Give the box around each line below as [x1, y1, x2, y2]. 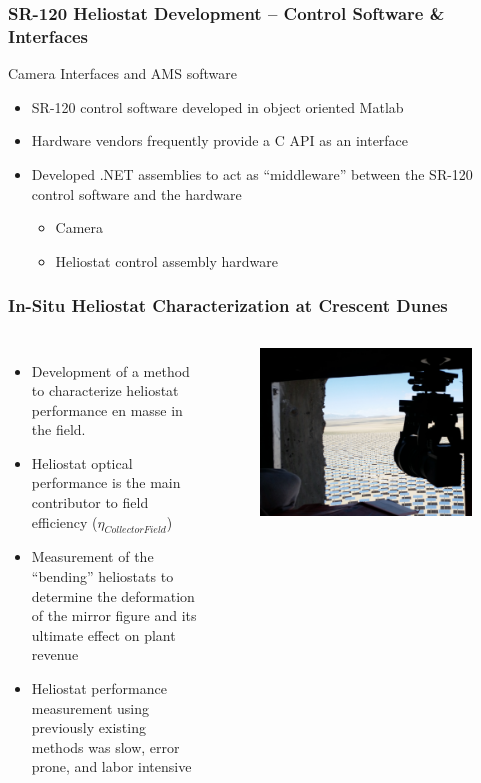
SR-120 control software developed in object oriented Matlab [31, 96, 404, 117]
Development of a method [31, 360, 190, 381]
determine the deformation [31, 585, 195, 606]
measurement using [31, 697, 150, 718]
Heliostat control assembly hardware [55, 250, 278, 271]
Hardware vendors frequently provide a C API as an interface [31, 130, 409, 151]
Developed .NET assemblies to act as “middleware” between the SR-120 [31, 163, 473, 184]
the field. [31, 419, 86, 440]
